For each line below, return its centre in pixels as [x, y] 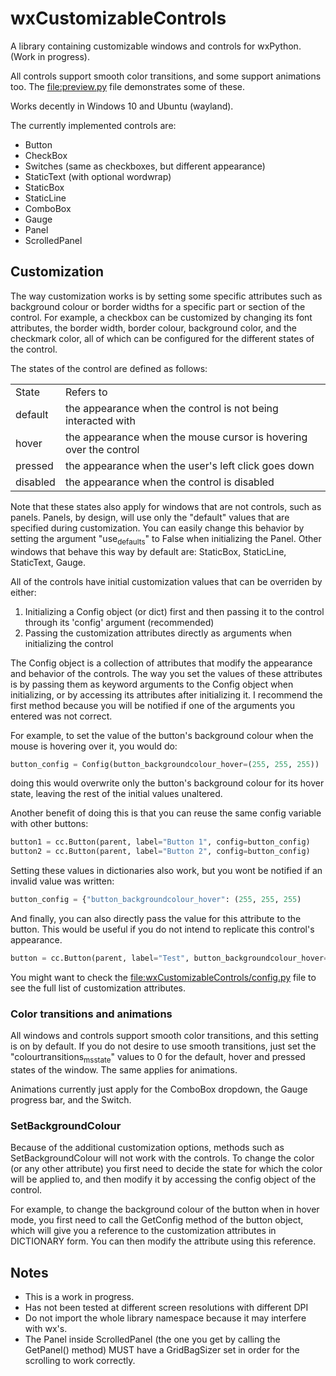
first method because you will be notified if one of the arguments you [153, 705]
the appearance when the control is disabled [169, 482]
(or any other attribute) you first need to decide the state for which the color [166, 1169]
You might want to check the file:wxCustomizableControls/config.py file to [163, 977]
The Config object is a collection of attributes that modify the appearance [161, 663]
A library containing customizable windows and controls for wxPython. [156, 46]
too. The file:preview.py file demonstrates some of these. [128, 86]
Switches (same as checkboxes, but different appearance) [145, 166]
